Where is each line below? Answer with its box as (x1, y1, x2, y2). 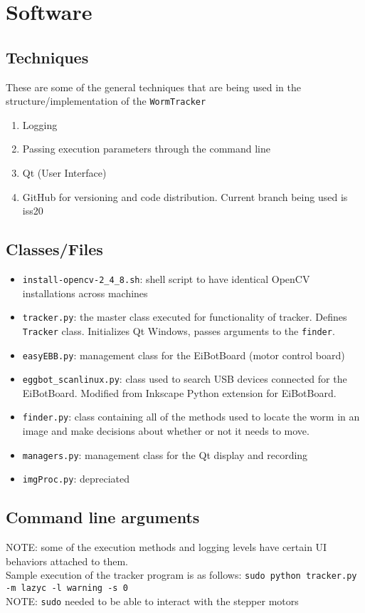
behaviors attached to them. (6, 553, 129, 568)
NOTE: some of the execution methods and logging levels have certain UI (6, 540, 327, 555)
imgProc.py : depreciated (22, 471, 129, 486)
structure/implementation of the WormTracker (6, 93, 206, 108)
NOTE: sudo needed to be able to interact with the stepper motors (6, 593, 299, 608)
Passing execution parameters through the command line (22, 141, 271, 156)
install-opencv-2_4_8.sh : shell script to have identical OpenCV (22, 272, 310, 286)
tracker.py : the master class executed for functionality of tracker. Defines (22, 309, 347, 324)
